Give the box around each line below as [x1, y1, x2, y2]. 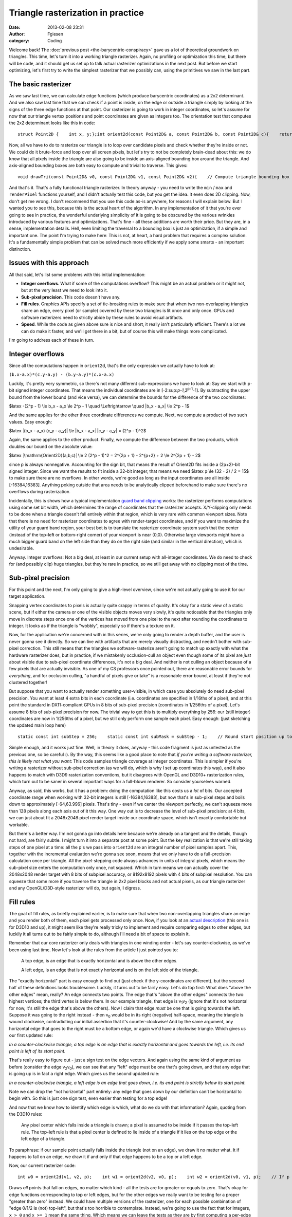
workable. [9, 822, 29, 828]
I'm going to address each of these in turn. [9, 337, 94, 343]
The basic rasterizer [9, 80, 72, 88]
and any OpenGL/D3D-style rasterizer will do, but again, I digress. [9, 885, 141, 891]
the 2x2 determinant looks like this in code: [9, 120, 95, 126]
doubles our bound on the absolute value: [9, 443, 93, 449]
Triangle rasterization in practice [9, 7, 144, 18]
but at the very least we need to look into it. [21, 287, 108, 293]
